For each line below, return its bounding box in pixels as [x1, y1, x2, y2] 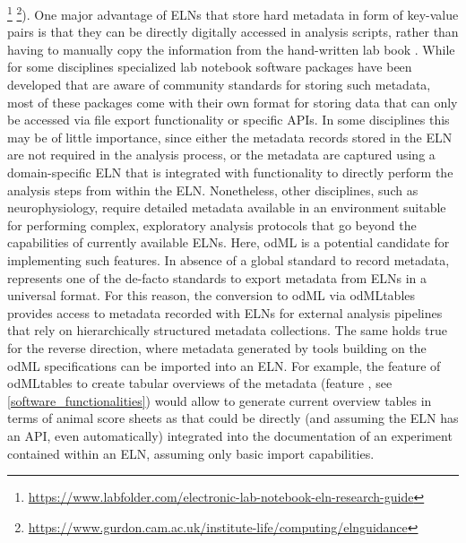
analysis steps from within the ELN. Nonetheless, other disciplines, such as [7, 180, 419, 199]
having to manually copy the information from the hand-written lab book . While [7, 39, 455, 58]
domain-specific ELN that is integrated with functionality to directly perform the [7, 163, 453, 181]
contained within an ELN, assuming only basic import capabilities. [7, 444, 375, 462]
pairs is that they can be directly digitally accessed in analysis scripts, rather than [7, 22, 459, 41]
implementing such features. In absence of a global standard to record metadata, [7, 250, 450, 269]
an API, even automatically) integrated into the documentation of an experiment [7, 426, 453, 444]
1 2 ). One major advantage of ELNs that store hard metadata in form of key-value [7, 3, 459, 23]
